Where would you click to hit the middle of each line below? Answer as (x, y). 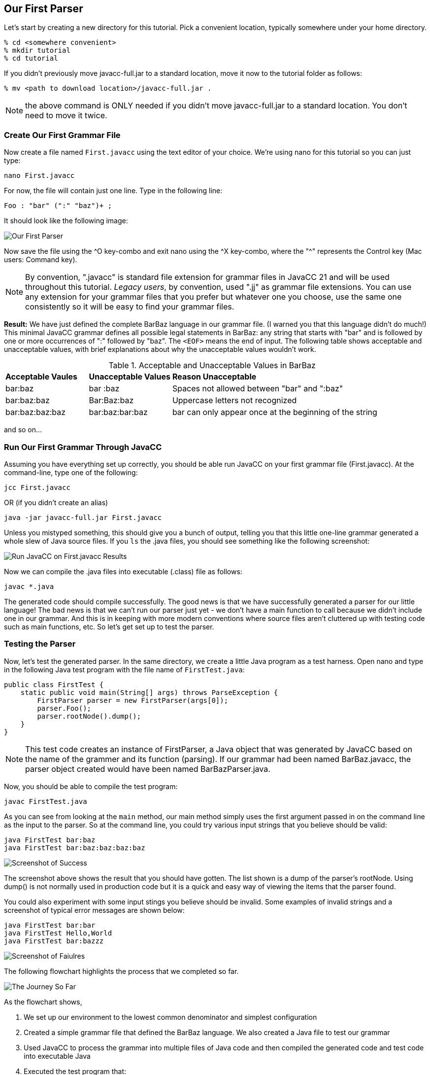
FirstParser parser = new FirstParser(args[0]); (133, 700)
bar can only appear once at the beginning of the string (275, 412)
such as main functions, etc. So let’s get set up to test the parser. (109, 626)
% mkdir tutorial (37, 51)
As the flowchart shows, (43, 1002)
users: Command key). (41, 260)
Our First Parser (44, 9)
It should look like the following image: (66, 221)
